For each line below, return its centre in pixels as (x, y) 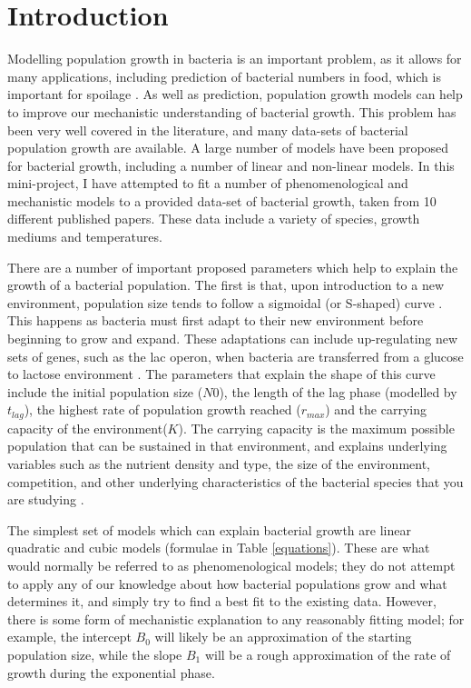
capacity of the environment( (88, 428)
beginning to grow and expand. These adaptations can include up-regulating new (233, 339)
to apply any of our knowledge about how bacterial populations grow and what (227, 583)
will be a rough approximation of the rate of (328, 654)
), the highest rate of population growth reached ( (162, 409)
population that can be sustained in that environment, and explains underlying (227, 446)
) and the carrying (376, 409)
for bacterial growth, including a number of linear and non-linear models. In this (231, 165)
